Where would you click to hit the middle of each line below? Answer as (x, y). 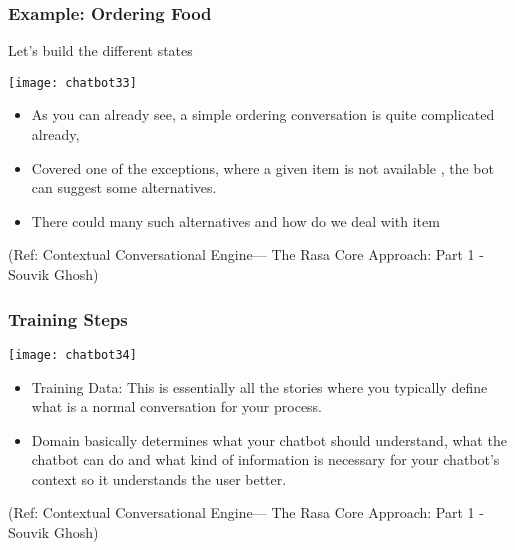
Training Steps (68, 318)
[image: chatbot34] (72, 354)
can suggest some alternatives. (124, 187)
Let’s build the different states (100, 50)
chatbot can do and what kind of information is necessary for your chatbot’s (265, 459)
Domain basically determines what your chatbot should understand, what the (269, 439)
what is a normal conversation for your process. (177, 406)
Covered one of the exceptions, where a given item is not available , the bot (262, 167)
